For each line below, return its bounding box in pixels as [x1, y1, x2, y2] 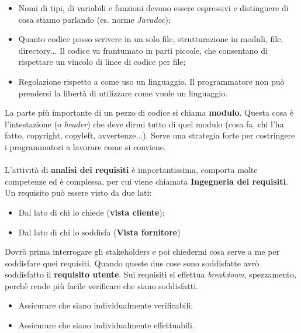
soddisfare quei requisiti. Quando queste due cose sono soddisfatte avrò [5, 256, 260, 269]
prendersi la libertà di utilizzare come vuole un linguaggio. [18, 86, 228, 99]
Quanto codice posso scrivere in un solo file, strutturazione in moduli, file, [18, 33, 283, 45]
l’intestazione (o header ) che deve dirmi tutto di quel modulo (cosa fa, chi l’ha [5, 117, 284, 130]
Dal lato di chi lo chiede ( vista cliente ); [18, 206, 165, 218]
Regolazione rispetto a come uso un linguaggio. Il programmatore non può [18, 75, 285, 87]
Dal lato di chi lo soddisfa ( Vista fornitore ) [18, 226, 181, 238]
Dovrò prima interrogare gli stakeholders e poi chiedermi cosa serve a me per [5, 245, 280, 258]
